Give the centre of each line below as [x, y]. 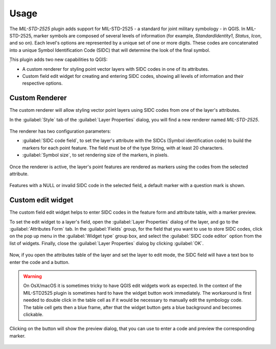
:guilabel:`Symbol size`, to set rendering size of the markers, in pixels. [95, 155]
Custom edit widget [41, 200]
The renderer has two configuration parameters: [60, 131]
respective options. [43, 83]
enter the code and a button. [40, 262]
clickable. [33, 314]
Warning [32, 276]
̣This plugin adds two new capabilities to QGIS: [59, 59]
